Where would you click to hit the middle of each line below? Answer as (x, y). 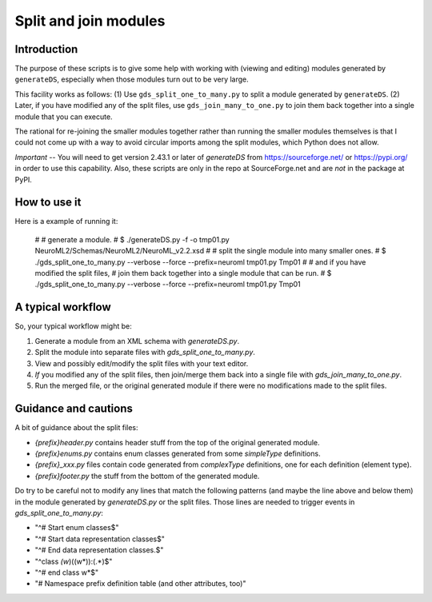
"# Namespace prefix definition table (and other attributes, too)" (140, 584)
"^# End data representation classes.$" (99, 550)
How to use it (48, 203)
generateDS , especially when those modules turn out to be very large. (132, 79)
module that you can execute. (64, 117)
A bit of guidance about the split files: (77, 428)
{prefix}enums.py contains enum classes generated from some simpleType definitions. (178, 453)
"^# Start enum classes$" (77, 528)
